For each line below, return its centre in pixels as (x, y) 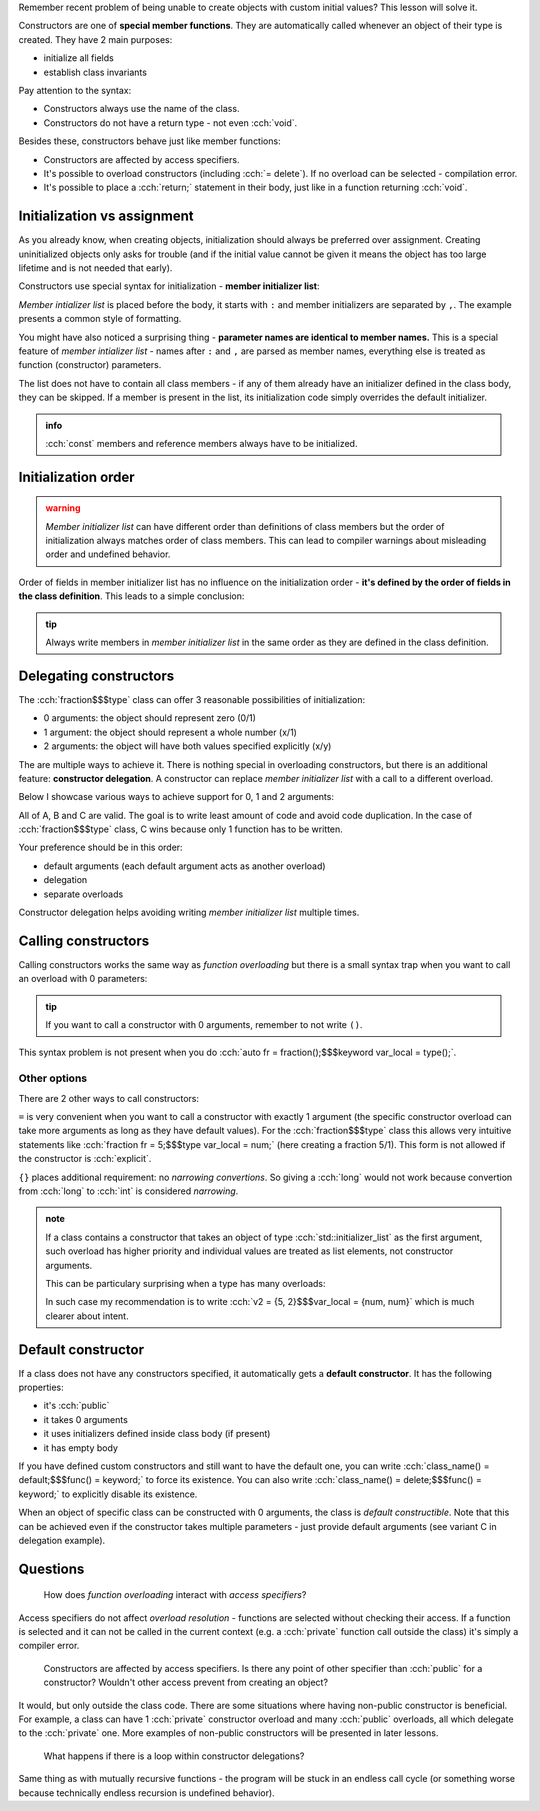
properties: (41, 1387)
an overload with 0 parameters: (83, 979)
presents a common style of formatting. (100, 319)
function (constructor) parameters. (90, 365)
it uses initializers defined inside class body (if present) (157, 1434)
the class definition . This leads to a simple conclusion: (131, 596)
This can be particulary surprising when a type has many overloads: (185, 1283)
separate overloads (83, 894)
